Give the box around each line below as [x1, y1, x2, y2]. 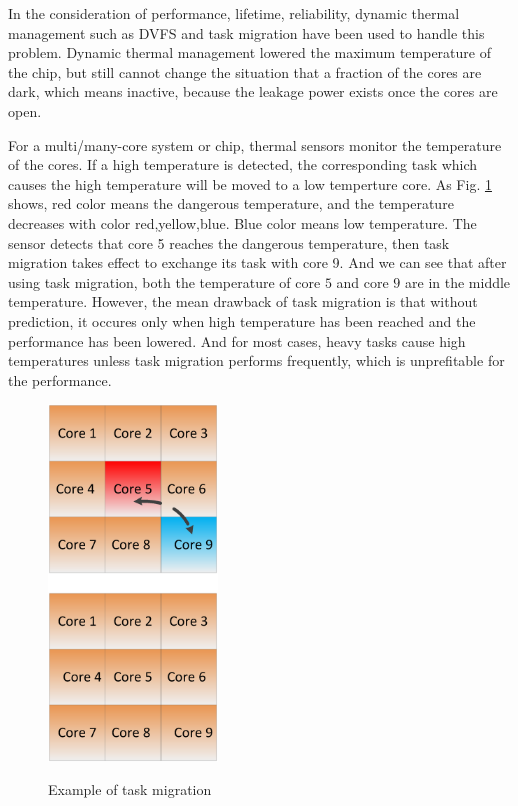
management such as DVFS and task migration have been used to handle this [8, 22, 485, 43]
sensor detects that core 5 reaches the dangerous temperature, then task [8, 232, 450, 253]
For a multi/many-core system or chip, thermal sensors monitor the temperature [8, 134, 502, 155]
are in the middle [405, 271, 511, 292]
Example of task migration [48, 779, 212, 800]
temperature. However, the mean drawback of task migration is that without [8, 291, 478, 312]
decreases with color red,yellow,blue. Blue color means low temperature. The [8, 212, 477, 233]
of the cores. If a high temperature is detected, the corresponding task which [8, 154, 478, 175]
